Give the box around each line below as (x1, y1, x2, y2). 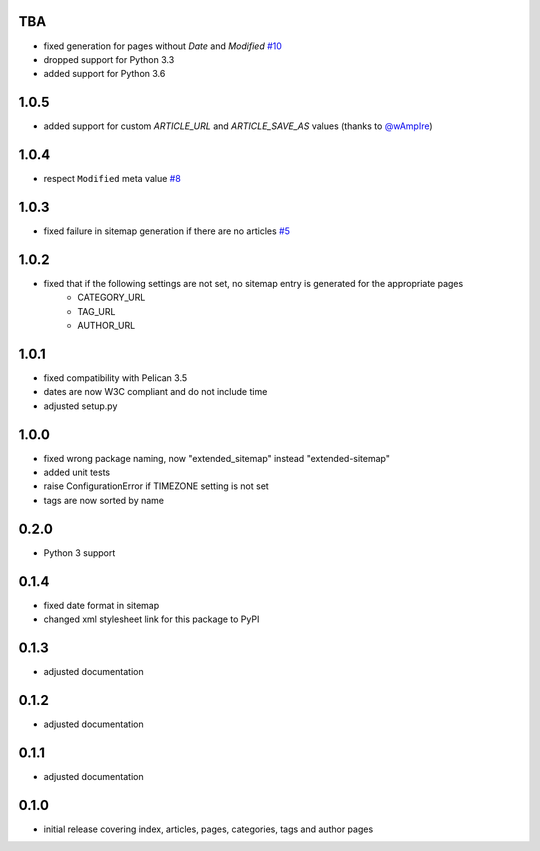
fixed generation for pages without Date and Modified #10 (43, 40, 282, 52)
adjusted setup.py (43, 400, 118, 412)
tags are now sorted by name (43, 494, 165, 506)
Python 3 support (43, 546, 116, 559)
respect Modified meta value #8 (43, 173, 182, 185)
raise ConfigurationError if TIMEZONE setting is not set (43, 480, 269, 492)
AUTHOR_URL (77, 320, 136, 332)
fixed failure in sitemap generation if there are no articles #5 (43, 225, 290, 237)
